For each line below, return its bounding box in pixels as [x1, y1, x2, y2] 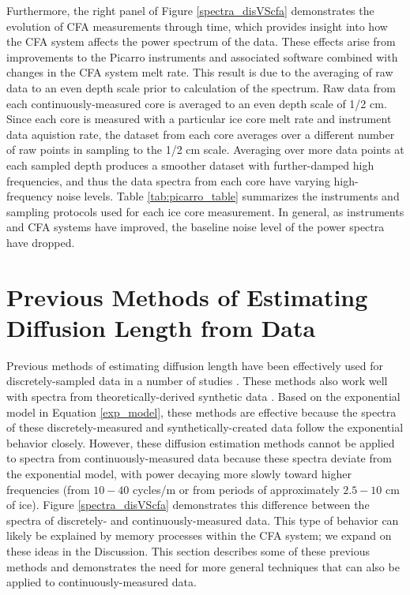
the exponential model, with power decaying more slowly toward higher [6, 465, 352, 481]
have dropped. [6, 234, 75, 250]
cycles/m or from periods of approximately [133, 481, 340, 497]
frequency [6, 188, 53, 204]
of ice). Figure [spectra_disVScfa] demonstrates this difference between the [6, 496, 370, 513]
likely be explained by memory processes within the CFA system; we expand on [6, 527, 392, 544]
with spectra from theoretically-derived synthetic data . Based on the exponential [6, 388, 401, 404]
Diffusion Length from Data [6, 311, 316, 343]
